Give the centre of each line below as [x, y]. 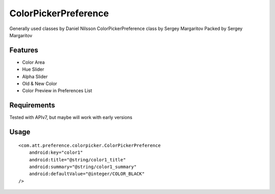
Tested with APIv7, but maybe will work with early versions [71, 118]
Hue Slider [33, 69]
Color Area [34, 62]
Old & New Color [40, 84]
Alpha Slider [35, 76]
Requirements [32, 105]
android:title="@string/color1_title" [77, 160]
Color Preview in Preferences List [57, 91]
